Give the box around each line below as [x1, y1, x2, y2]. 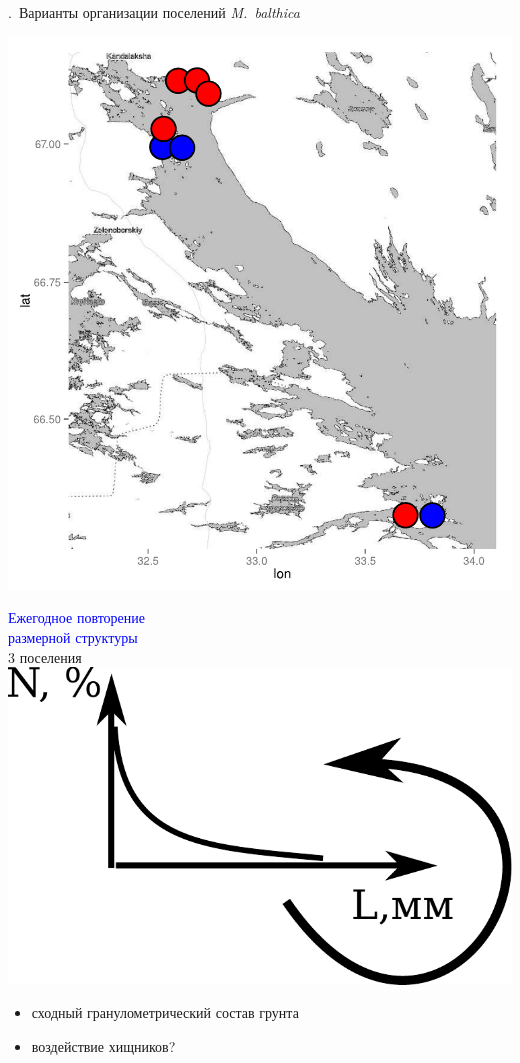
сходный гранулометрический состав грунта [31, 1002, 299, 1023]
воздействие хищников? [31, 1035, 176, 1056]
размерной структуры [8, 626, 138, 647]
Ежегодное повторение [8, 607, 146, 628]
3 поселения [8, 646, 82, 667]
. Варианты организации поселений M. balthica [8, 2, 300, 22]
